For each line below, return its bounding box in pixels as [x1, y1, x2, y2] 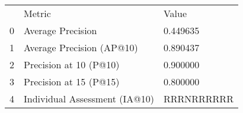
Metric [24, 6, 51, 20]
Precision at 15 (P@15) [24, 75, 120, 88]
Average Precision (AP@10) [24, 41, 138, 54]
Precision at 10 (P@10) [24, 58, 120, 71]
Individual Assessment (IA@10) [24, 92, 154, 105]
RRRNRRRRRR [163, 92, 234, 105]
